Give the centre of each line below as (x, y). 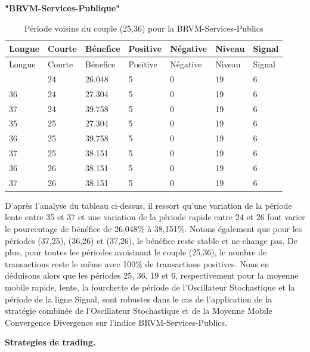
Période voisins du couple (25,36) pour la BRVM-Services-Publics (144, 28)
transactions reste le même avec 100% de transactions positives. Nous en (137, 263)
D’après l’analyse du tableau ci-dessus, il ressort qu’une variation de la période (148, 205)
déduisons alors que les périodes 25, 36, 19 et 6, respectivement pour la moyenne (152, 275)
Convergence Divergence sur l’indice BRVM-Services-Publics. (116, 322)
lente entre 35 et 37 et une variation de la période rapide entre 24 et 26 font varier (155, 217)
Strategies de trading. (50, 342)
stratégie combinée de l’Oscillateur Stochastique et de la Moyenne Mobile (139, 311)
